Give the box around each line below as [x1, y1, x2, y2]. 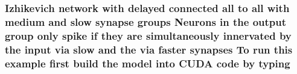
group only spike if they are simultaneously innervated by [5, 28, 292, 43]
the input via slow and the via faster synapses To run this [5, 42, 293, 57]
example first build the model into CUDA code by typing [5, 55, 290, 70]
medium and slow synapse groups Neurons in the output [5, 14, 287, 29]
